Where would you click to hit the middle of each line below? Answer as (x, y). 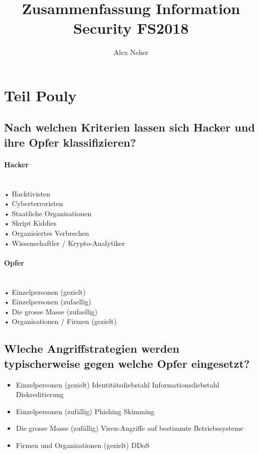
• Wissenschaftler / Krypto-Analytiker (64, 243)
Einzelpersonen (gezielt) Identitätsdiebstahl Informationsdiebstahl (117, 384)
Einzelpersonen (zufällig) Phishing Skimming (85, 411)
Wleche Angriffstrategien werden (92, 348)
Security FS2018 (131, 28)
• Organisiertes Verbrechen (47, 233)
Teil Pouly (41, 95)
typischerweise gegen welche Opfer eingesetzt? (127, 363)
